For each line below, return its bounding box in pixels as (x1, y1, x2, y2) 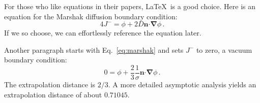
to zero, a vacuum (196, 44, 252, 55)
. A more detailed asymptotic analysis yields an (108, 79, 256, 90)
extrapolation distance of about (4, 89, 102, 99)
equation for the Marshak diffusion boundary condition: (4, 11, 178, 21)
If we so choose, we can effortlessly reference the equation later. (4, 27, 201, 38)
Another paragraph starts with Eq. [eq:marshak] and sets (4, 44, 184, 55)
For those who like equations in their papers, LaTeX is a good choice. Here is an (4, 1, 256, 11)
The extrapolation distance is (4, 79, 96, 90)
